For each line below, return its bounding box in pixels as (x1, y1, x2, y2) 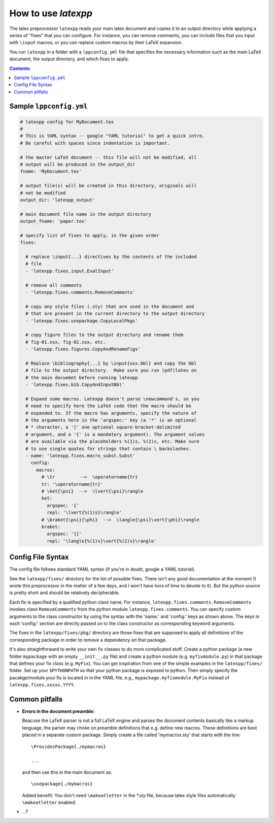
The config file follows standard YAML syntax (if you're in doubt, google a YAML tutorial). (9, 566, 196, 572)
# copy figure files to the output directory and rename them (25, 332, 184, 338)
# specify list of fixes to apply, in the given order (20, 233, 159, 238)
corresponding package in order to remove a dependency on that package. (9, 637, 167, 643)
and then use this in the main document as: (22, 769, 113, 775)
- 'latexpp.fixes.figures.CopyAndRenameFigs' (25, 346, 141, 352)
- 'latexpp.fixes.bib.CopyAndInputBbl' (25, 382, 125, 388)
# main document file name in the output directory (20, 211, 152, 217)
